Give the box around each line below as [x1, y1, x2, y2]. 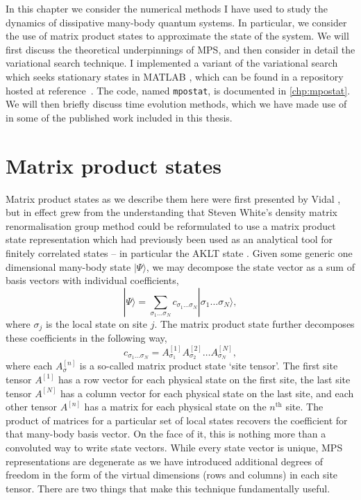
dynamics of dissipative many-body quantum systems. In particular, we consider [6, 15, 347, 29]
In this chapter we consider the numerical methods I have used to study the [6, 1, 328, 15]
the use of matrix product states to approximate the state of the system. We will [6, 28, 349, 43]
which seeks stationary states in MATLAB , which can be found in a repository [6, 69, 344, 83]
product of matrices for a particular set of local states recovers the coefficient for [6, 412, 348, 427]
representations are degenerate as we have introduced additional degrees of [6, 453, 324, 468]
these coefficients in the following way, [6, 331, 167, 345]
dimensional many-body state [6, 259, 131, 274]
